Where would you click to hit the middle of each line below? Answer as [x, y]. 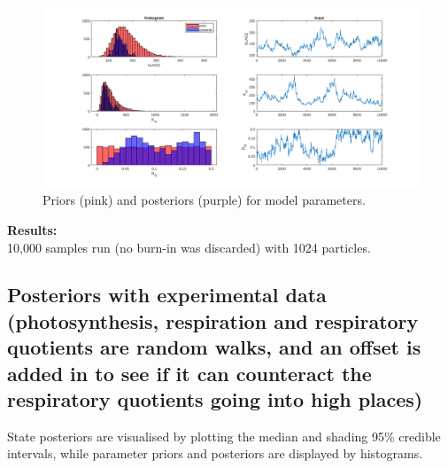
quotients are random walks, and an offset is [214, 347]
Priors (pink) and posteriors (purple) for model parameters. [204, 200]
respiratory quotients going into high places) [215, 399]
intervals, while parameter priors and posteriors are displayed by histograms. [215, 453]
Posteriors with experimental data [167, 295]
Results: [32, 229]
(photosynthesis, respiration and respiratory [213, 320]
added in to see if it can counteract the [189, 373]
